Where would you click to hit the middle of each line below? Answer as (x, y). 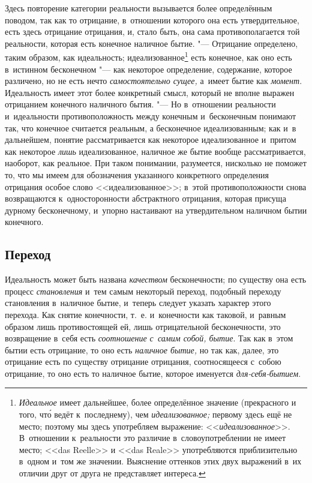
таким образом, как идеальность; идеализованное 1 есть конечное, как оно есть (148, 56)
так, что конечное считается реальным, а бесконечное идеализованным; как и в (151, 127)
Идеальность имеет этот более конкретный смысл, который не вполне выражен (150, 92)
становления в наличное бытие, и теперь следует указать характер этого (138, 303)
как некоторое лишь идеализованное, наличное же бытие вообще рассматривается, (155, 151)
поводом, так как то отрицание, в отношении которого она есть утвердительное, (152, 19)
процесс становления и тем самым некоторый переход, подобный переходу (143, 291)
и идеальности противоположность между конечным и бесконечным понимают (151, 116)
